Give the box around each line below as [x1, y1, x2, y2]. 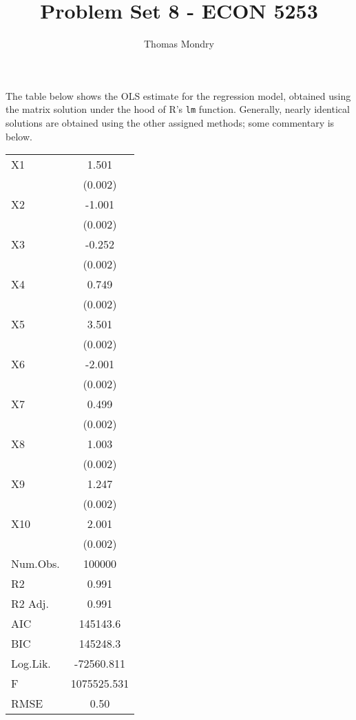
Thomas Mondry [143, 36, 215, 51]
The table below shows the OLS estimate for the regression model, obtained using [6, 88, 351, 103]
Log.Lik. [11, 655, 51, 672]
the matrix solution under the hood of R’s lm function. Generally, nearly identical [6, 102, 350, 116]
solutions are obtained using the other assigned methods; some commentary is [6, 115, 335, 129]
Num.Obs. [11, 555, 60, 572]
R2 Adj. [11, 595, 49, 612]
